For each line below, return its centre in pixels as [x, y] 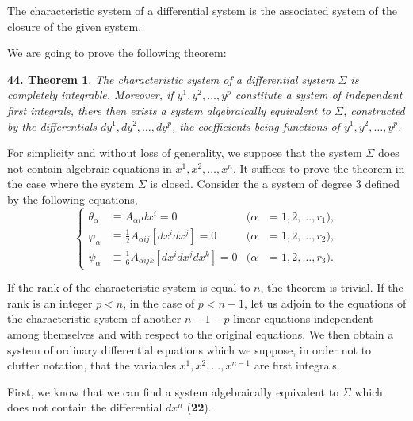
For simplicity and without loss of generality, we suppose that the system [185, 153]
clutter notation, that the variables [92, 365]
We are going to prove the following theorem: [117, 53]
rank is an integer [50, 302]
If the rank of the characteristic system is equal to [129, 287]
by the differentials [52, 126]
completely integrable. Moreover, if [90, 95]
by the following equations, [73, 199]
